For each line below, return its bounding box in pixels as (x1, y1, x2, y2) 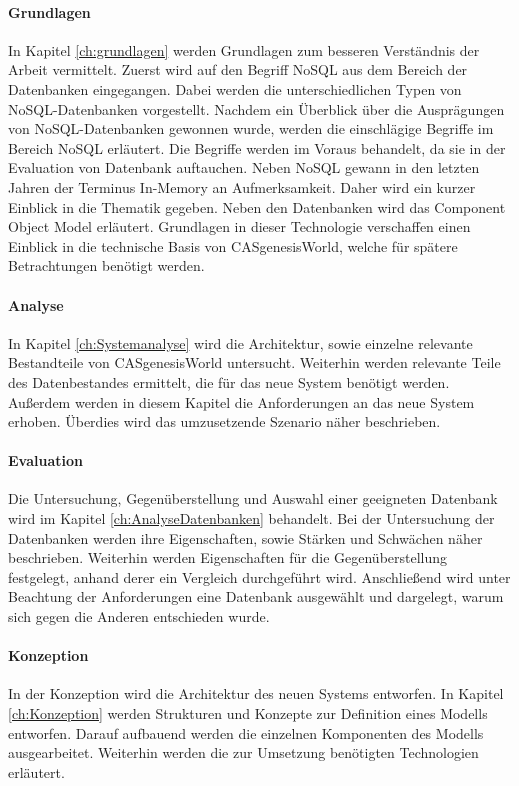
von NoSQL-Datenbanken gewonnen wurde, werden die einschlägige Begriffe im (8, 118, 494, 139)
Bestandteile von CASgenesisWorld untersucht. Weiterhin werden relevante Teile (8, 352, 501, 373)
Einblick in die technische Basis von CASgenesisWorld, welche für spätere (8, 235, 458, 256)
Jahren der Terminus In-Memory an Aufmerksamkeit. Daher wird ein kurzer (8, 176, 476, 197)
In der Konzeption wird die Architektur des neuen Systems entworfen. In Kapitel (8, 683, 504, 704)
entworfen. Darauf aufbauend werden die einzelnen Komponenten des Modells (8, 722, 484, 743)
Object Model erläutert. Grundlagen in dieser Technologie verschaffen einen (8, 216, 471, 237)
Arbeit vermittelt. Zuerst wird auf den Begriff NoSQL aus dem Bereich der (8, 59, 468, 80)
